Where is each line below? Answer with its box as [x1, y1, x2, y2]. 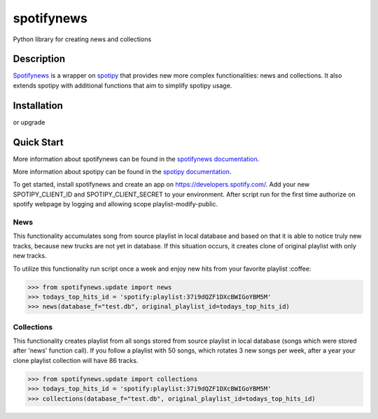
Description [13, 53, 66, 65]
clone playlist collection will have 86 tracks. [13, 356, 139, 364]
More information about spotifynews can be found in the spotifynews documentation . [13, 155, 260, 163]
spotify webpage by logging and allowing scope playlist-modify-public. [13, 200, 218, 208]
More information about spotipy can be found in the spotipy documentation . [13, 168, 232, 176]
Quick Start [13, 136, 64, 148]
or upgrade [13, 118, 45, 126]
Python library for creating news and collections [13, 35, 152, 43]
